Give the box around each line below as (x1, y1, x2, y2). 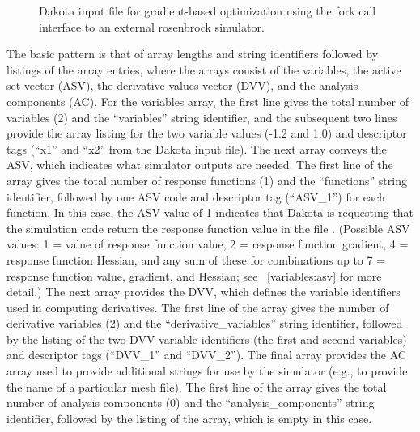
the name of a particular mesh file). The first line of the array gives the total (6, 378, 387, 395)
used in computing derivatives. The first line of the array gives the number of (6, 299, 389, 316)
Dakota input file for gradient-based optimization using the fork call (39, 2, 376, 19)
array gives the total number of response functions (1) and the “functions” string (6, 172, 407, 188)
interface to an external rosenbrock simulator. (39, 18, 265, 35)
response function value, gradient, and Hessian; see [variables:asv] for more (6, 267, 382, 284)
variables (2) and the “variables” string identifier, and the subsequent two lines (6, 108, 397, 125)
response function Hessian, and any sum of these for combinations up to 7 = (6, 251, 386, 268)
